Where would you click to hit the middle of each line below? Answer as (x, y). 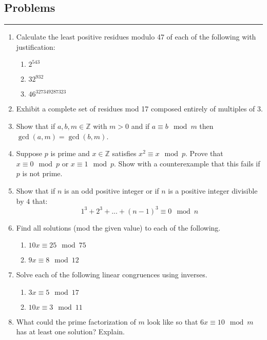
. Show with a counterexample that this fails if (187, 163)
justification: (36, 46)
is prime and (70, 153)
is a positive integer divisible (213, 190)
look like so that (173, 321)
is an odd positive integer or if (111, 190)
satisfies (124, 153)
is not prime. (42, 173)
